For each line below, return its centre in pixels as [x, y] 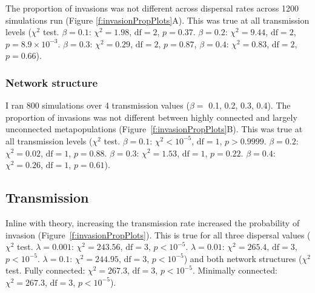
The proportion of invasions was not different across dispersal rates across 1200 [152, 8]
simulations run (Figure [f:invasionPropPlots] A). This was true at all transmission [157, 20]
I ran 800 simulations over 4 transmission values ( [98, 105]
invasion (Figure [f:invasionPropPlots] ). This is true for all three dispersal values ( [158, 234]
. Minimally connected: [235, 270]
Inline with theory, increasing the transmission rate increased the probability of [153, 222]
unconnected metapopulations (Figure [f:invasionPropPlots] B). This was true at [154, 129]
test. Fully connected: [45, 270]
